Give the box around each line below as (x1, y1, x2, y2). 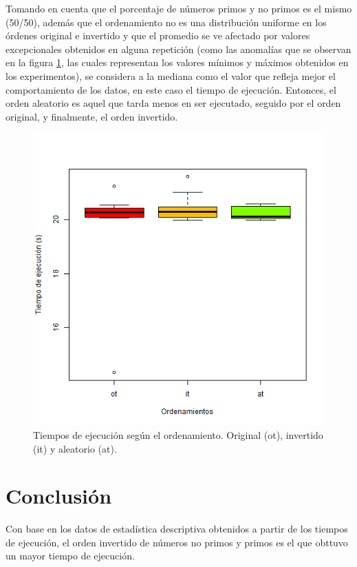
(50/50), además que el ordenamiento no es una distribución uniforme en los (6, 14, 327, 29)
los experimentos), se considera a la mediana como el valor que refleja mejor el (6, 68, 336, 83)
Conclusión (6, 482, 112, 510)
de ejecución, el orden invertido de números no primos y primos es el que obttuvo (6, 535, 348, 549)
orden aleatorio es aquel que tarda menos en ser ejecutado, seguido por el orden (6, 96, 341, 110)
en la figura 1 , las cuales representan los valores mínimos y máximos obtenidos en (6, 55, 349, 70)
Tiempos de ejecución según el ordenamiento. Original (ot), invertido (33, 427, 323, 442)
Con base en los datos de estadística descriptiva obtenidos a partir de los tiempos (6, 522, 348, 536)
